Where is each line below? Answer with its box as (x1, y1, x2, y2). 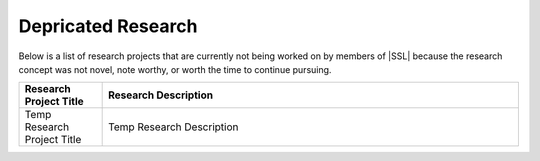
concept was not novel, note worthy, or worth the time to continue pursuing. (18, 63, 332, 75)
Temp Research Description (108, 120, 239, 134)
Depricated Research (18, 15, 198, 37)
